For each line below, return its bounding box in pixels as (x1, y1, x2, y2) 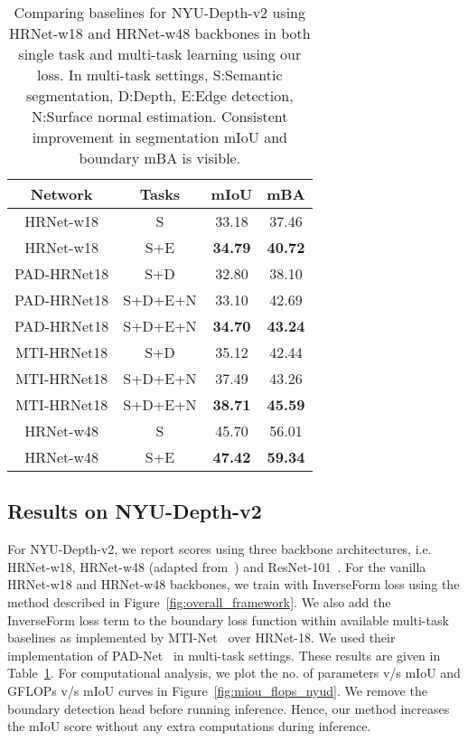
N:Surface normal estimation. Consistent (32, 106, 288, 127)
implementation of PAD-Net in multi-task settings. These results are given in (7, 645, 441, 664)
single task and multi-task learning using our (18, 43, 302, 64)
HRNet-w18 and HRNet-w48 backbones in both (8, 23, 311, 43)
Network (30, 183, 93, 204)
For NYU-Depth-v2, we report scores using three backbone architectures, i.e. (7, 539, 432, 558)
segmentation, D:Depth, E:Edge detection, (25, 85, 294, 106)
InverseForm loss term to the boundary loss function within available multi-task (7, 610, 449, 629)
